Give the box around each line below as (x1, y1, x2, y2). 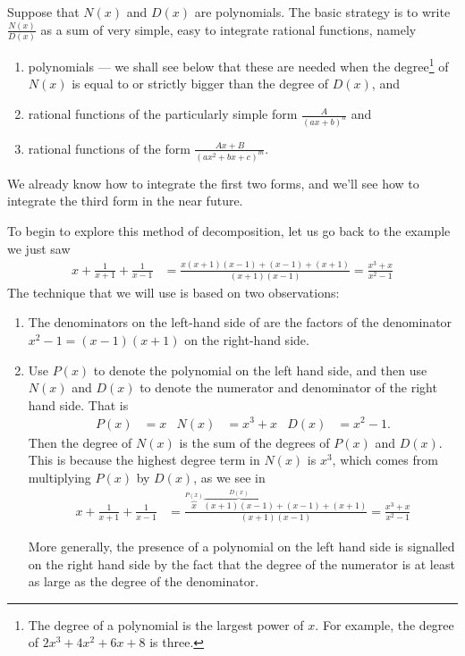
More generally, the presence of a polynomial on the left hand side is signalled (28, 537, 455, 556)
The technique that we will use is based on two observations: (7, 282, 340, 301)
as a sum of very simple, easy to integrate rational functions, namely (40, 20, 417, 38)
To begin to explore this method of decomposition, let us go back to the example (7, 222, 451, 240)
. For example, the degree (315, 615, 454, 634)
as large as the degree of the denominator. (28, 572, 259, 591)
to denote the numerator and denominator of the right (139, 378, 437, 397)
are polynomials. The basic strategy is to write (194, 3, 451, 21)
